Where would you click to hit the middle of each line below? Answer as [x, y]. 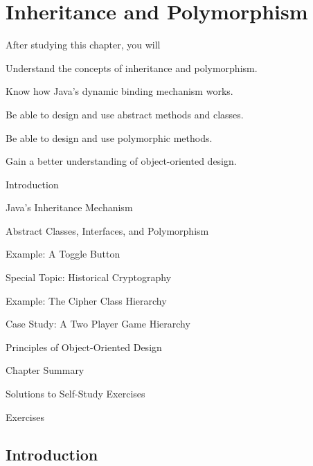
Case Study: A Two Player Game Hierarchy [98, 324]
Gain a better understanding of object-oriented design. [121, 161]
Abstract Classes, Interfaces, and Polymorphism [107, 230]
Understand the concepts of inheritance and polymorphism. [132, 68]
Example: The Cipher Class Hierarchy [86, 300]
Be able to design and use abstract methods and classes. [125, 114]
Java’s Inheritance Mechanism [69, 207]
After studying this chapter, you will [83, 45]
